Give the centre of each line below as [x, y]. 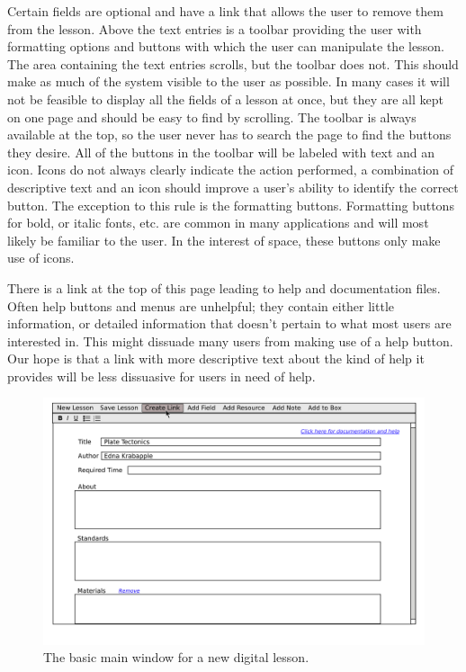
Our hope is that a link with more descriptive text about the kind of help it [216, 358]
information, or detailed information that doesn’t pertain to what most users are [229, 323]
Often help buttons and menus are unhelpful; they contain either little [201, 305]
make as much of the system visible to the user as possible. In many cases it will [229, 81]
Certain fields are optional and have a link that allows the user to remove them [225, 11]
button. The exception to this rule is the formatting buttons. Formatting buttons [231, 205]
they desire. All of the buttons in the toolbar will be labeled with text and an [221, 152]
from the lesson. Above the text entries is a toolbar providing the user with [215, 28]
